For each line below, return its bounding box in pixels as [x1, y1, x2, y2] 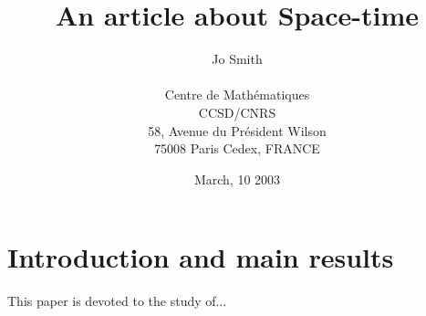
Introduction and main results [7, 238, 394, 276]
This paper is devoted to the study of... [7, 291, 227, 311]
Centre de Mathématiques [164, 85, 310, 104]
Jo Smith [212, 49, 263, 68]
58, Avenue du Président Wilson [148, 121, 327, 140]
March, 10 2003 [193, 169, 281, 188]
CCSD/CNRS [198, 102, 276, 121]
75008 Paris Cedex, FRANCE [154, 139, 320, 158]
